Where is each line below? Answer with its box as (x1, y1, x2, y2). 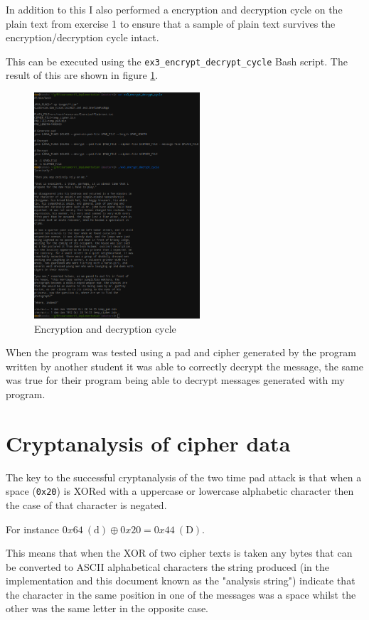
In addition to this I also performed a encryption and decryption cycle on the (6, 2, 343, 16)
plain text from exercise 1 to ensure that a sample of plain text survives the (6, 16, 336, 31)
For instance (6, 521, 59, 536)
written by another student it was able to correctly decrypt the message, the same (6, 358, 363, 373)
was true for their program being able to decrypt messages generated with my (6, 373, 345, 387)
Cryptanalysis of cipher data (6, 428, 291, 457)
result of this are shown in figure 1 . (6, 68, 159, 82)
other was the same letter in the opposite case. (6, 601, 208, 616)
